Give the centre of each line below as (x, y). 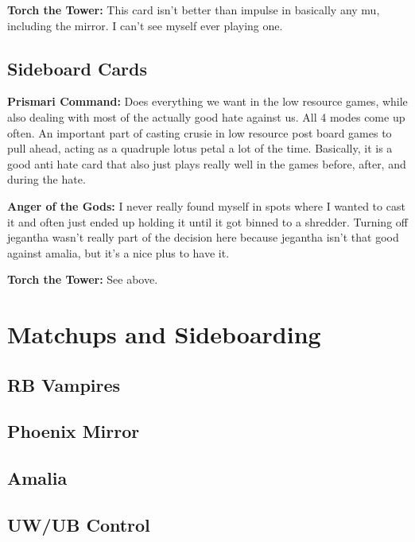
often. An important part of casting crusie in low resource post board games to (200, 132)
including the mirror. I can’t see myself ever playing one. (145, 25)
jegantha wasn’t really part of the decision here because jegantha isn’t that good (203, 237)
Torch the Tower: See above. (83, 279)
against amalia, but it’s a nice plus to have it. (118, 252)
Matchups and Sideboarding (164, 334)
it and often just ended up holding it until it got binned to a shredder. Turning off (207, 221)
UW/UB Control (79, 525)
